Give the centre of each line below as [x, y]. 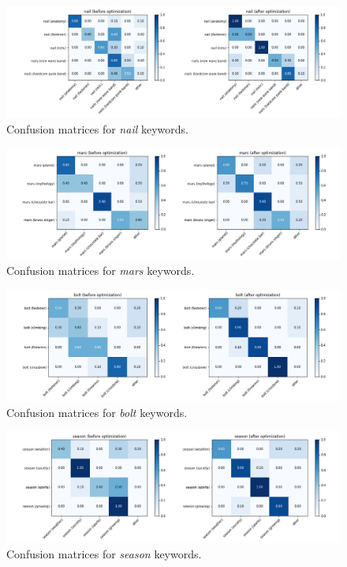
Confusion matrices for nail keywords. [97, 128]
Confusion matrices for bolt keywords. [97, 412]
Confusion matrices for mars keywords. [101, 270]
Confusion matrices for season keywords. [104, 553]
